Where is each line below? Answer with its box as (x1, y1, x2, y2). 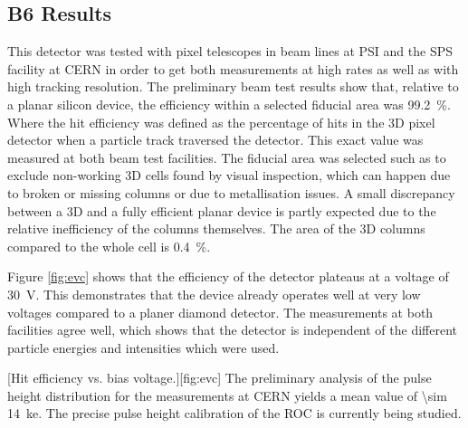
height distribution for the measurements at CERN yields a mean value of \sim (7, 385, 447, 404)
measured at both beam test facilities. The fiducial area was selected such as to (7, 147, 446, 166)
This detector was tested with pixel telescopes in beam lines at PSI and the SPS (7, 42, 454, 61)
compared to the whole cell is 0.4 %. (7, 236, 211, 255)
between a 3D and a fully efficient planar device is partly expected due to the (7, 201, 436, 220)
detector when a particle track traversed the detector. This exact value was (7, 130, 424, 149)
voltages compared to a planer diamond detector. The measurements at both (7, 302, 434, 321)
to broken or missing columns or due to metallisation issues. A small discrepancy (7, 183, 455, 202)
